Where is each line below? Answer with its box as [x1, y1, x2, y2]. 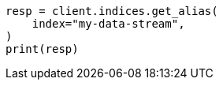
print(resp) [6, 43, 79, 55]
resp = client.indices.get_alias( [6, 5, 218, 17]
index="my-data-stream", [32, 17, 185, 30]
